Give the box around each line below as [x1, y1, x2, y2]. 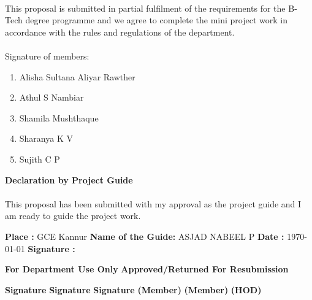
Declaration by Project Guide [5, 173, 133, 186]
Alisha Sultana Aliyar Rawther [19, 70, 135, 83]
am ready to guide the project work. [5, 209, 141, 222]
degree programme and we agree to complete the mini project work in [25, 13, 288, 26]
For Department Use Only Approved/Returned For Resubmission [5, 263, 289, 275]
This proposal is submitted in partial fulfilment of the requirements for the [5, 1, 286, 14]
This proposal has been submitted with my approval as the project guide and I [5, 197, 302, 210]
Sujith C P [19, 152, 60, 165]
